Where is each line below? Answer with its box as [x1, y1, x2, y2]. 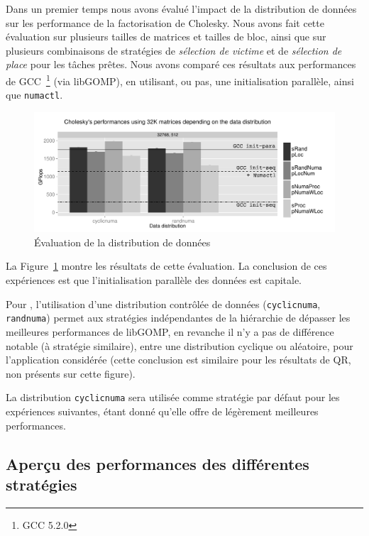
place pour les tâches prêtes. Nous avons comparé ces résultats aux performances [6, 57, 356, 72]
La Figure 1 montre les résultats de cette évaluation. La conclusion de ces [6, 258, 327, 273]
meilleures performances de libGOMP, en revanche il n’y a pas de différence [6, 324, 334, 339]
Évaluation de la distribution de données [34, 234, 211, 249]
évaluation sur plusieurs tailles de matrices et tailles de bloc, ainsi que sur [6, 29, 326, 44]
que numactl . [6, 87, 63, 102]
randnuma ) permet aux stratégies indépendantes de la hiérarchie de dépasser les [6, 310, 351, 325]
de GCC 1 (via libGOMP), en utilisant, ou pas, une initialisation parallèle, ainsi [6, 71, 354, 88]
